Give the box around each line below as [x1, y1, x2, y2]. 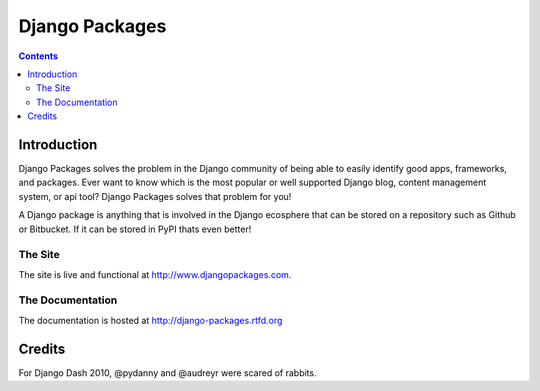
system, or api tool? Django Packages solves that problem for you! [18, 190, 292, 202]
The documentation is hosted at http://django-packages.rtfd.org [18, 314, 283, 326]
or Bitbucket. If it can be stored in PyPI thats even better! [18, 223, 252, 235]
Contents [18, 50, 59, 62]
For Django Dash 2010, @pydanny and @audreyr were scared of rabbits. [18, 366, 317, 379]
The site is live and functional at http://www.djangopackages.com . [18, 268, 292, 280]
